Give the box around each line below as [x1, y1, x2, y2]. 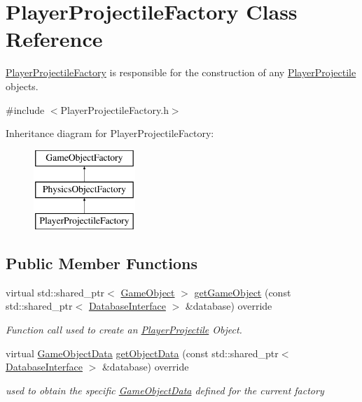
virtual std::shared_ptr [6, 285, 105, 299]
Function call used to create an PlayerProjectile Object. [6, 322, 242, 337]
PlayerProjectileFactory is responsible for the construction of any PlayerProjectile [6, 65, 356, 80]
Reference [6, 24, 103, 53]
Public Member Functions [6, 252, 197, 274]
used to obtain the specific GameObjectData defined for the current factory [6, 382, 324, 397]
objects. [6, 78, 39, 93]
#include [6, 102, 45, 117]
